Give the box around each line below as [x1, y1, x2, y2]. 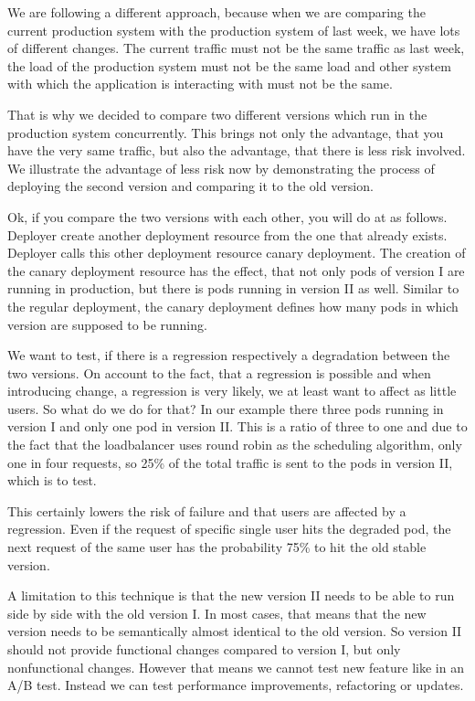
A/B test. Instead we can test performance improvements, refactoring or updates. [7, 675, 464, 695]
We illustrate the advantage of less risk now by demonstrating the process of [7, 158, 435, 177]
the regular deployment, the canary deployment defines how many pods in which [7, 296, 459, 315]
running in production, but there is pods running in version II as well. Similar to [7, 279, 459, 298]
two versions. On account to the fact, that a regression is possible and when [7, 363, 431, 382]
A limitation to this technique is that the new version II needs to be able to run [7, 586, 455, 605]
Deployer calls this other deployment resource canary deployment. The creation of [7, 243, 466, 262]
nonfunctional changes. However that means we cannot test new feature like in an [7, 657, 464, 676]
